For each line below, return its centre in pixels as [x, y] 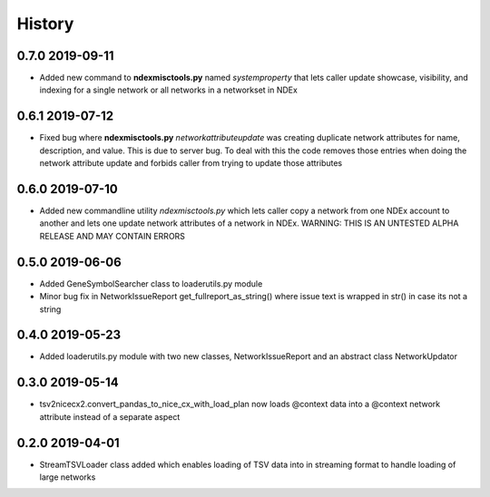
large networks [68, 477]
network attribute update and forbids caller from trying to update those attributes [191, 163]
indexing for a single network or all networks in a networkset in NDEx [169, 90]
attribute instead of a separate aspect [110, 416]
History [45, 24]
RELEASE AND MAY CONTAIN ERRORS [113, 236]
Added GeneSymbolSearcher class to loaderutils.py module [151, 283]
